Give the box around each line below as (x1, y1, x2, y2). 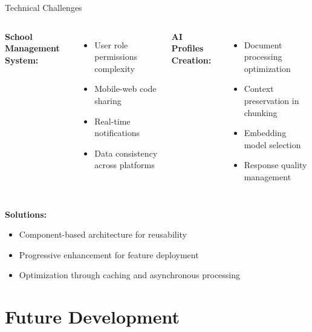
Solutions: (5, 207, 47, 220)
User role (94, 38, 128, 51)
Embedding (244, 126, 287, 139)
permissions (94, 50, 137, 63)
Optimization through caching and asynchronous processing (19, 269, 241, 281)
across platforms (94, 158, 155, 171)
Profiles (171, 42, 204, 54)
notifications (94, 126, 140, 139)
